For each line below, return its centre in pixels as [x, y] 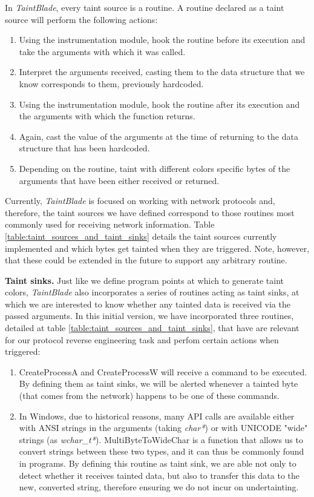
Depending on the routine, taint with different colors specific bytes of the [155, 168]
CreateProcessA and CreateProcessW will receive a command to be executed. [163, 371]
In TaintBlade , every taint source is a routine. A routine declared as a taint [145, 7]
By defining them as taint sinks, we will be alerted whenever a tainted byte [159, 383]
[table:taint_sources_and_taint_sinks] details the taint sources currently [141, 236]
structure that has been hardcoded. [84, 148]
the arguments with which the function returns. [107, 116]
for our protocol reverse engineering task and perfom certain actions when [142, 339]
